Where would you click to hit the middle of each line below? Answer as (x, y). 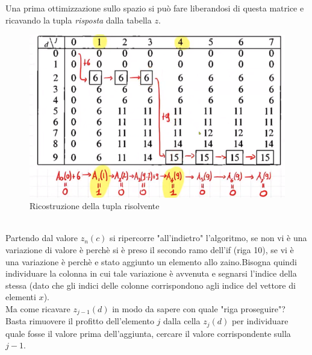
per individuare (260, 321)
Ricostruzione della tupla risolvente (95, 206)
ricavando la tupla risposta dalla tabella (79, 20)
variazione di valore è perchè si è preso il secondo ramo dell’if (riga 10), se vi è (150, 249)
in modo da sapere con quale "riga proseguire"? (199, 308)
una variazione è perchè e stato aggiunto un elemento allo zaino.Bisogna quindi (151, 261)
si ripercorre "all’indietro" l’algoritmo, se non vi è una (208, 238)
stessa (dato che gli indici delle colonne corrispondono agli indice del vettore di (151, 285)
